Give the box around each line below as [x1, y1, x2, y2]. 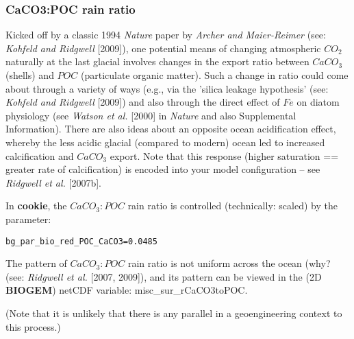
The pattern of [5, 256, 67, 270]
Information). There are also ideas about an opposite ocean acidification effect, [5, 121, 336, 136]
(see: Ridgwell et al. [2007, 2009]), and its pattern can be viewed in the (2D [5, 269, 322, 283]
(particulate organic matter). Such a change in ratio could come [80, 68, 349, 82]
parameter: [5, 211, 51, 226]
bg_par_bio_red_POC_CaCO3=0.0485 [5, 236, 157, 246]
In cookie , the [5, 198, 67, 213]
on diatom [296, 95, 340, 109]
